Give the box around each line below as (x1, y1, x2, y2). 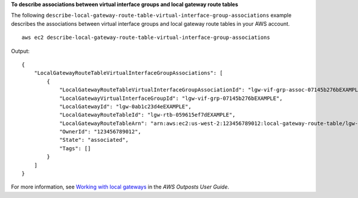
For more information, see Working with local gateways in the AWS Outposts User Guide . (11, 183, 230, 191)
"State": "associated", (59, 136, 129, 144)
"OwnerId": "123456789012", (59, 129, 141, 135)
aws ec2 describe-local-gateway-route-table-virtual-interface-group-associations (21, 34, 270, 41)
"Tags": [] (59, 145, 91, 152)
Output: (11, 47, 30, 54)
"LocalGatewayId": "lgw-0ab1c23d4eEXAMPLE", (59, 103, 192, 110)
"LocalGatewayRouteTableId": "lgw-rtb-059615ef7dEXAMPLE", (59, 111, 236, 118)
